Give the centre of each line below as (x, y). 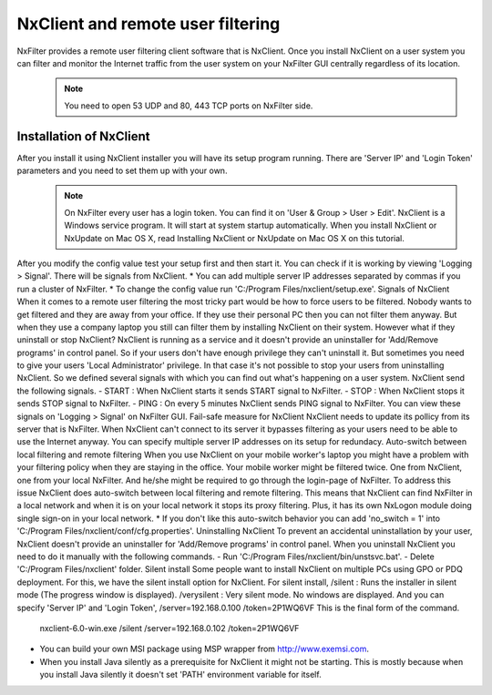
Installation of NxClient (83, 136)
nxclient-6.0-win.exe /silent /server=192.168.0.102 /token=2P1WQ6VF (169, 628)
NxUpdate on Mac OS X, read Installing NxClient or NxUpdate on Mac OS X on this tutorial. (234, 238)
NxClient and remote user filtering (149, 24)
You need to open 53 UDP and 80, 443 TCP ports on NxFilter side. (189, 106)
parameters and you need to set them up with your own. (122, 171)
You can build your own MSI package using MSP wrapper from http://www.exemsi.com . (204, 649)
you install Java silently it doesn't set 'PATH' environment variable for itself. (181, 675)
